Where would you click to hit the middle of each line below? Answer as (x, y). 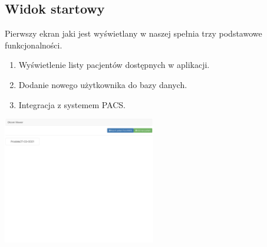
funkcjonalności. (34, 45)
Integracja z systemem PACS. (72, 104)
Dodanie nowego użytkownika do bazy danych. (103, 84)
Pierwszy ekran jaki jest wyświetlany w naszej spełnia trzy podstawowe (133, 33)
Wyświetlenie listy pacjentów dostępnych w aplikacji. (114, 65)
